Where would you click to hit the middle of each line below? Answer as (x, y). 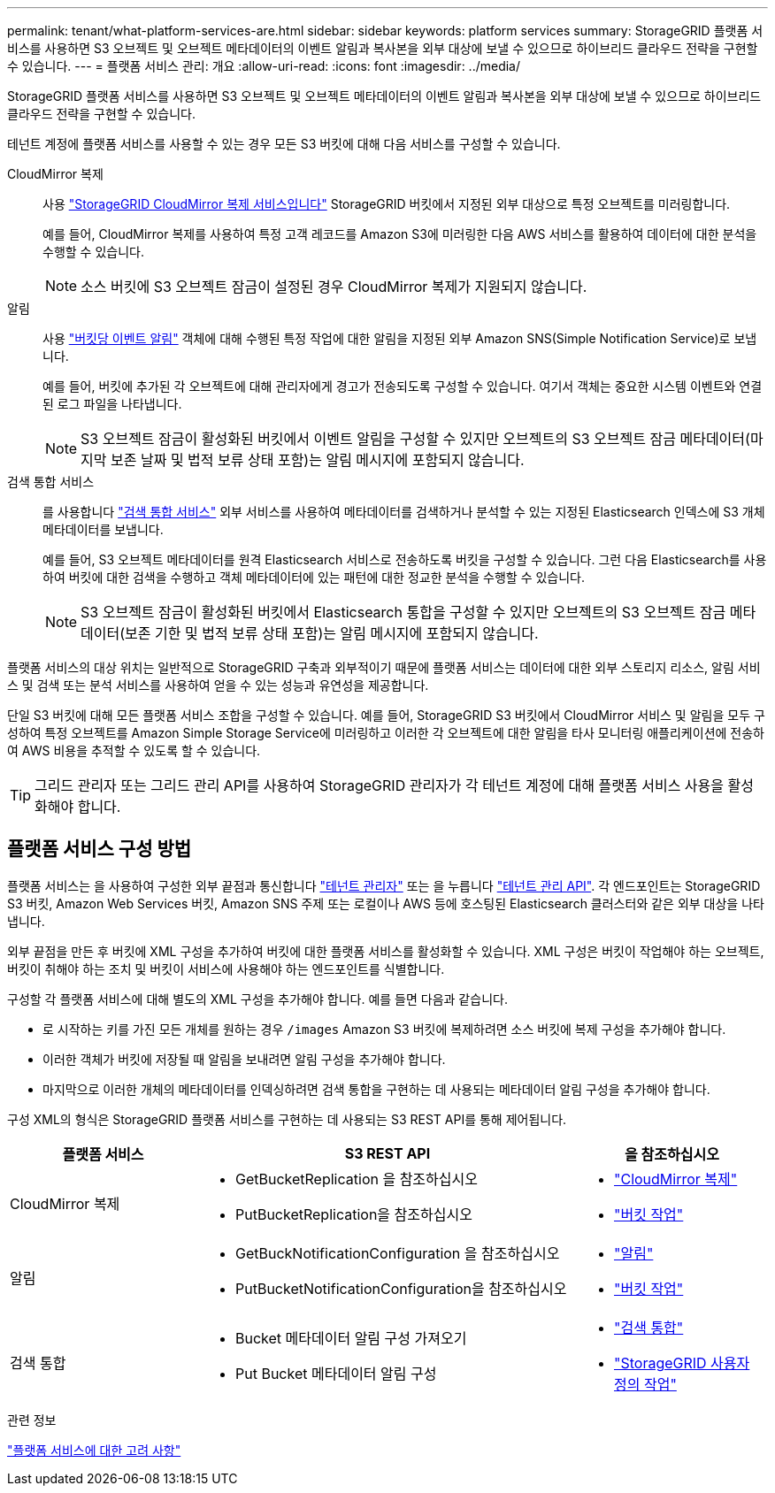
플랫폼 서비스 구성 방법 (100, 849)
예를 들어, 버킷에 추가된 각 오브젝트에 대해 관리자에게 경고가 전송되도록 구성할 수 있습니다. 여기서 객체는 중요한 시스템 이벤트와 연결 (403, 386)
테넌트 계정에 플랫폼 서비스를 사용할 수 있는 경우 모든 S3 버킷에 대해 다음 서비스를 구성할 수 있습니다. (284, 144)
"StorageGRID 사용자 (682, 1363)
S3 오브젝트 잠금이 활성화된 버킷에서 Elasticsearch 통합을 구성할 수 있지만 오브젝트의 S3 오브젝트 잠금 (403, 612)
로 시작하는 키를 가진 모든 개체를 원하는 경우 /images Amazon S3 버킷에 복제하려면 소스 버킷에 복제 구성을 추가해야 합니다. (384, 1029)
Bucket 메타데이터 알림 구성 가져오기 (351, 1338)
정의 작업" (645, 1384)
